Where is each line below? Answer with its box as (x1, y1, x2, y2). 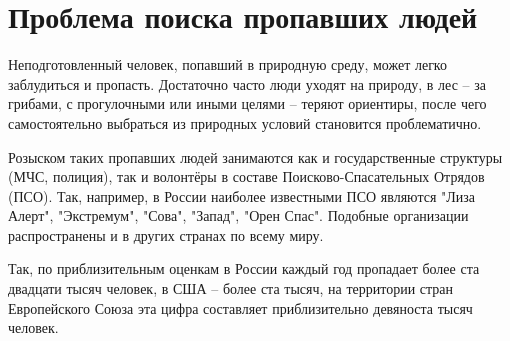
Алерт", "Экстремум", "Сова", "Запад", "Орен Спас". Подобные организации (8, 205, 469, 226)
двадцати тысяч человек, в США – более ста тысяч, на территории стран (8, 278, 454, 299)
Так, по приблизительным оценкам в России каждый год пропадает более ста (8, 258, 480, 279)
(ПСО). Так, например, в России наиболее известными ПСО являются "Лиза (8, 185, 475, 206)
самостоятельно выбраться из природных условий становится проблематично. (8, 112, 482, 133)
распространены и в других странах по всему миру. (8, 224, 324, 245)
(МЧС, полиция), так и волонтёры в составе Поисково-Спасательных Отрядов (8, 166, 485, 187)
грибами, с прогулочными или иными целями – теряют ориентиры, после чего (8, 93, 487, 114)
